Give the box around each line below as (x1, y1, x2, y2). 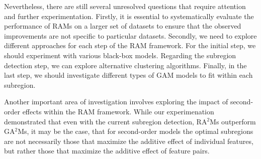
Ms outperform (210, 116, 256, 126)
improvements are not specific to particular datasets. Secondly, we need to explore (4, 30, 257, 41)
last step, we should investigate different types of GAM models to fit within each (4, 70, 253, 80)
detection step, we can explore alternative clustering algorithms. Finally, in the (4, 60, 247, 70)
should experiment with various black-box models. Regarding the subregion (4, 50, 236, 60)
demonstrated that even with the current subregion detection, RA (4, 116, 207, 126)
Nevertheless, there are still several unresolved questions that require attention (4, 1, 246, 11)
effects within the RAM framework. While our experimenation (22, 106, 214, 116)
